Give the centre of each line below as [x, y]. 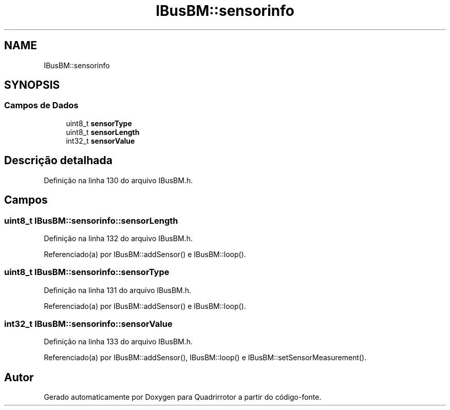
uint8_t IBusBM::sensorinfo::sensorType [87, 272]
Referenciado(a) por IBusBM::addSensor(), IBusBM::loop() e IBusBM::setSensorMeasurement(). [205, 358]
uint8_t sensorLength [103, 132]
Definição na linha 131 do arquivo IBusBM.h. [118, 290]
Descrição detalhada [58, 161]
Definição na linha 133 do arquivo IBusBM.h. [118, 342]
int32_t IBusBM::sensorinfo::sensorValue [88, 324]
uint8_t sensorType [99, 123]
